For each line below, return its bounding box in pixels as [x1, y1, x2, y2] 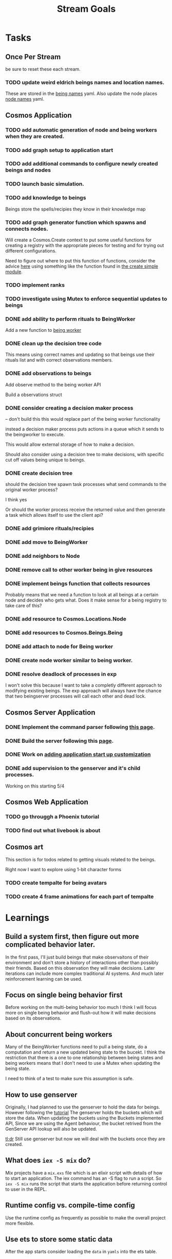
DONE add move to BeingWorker [5, 539, 88, 546]
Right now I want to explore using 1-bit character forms [5, 866, 122, 872]
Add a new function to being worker [5, 327, 82, 333]
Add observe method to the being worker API [5, 381, 101, 388]
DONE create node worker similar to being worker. [5, 656, 133, 664]
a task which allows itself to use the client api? [5, 512, 104, 518]
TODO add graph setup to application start [5, 146, 113, 154]
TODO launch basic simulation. [5, 180, 85, 187]
